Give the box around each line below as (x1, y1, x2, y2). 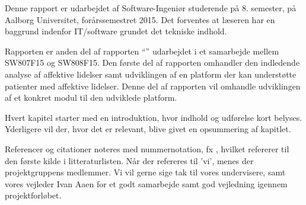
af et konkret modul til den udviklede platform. (5, 91, 177, 104)
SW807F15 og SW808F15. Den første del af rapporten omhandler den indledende (5, 56, 300, 69)
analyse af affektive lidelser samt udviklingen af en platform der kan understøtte (5, 68, 297, 80)
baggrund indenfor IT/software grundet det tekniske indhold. (5, 25, 227, 37)
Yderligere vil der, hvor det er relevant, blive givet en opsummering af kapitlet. (5, 123, 291, 135)
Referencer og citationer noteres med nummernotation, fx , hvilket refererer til (5, 142, 289, 155)
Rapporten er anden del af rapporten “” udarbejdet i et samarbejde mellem (5, 44, 279, 57)
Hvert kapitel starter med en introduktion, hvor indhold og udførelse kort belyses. (5, 111, 302, 123)
